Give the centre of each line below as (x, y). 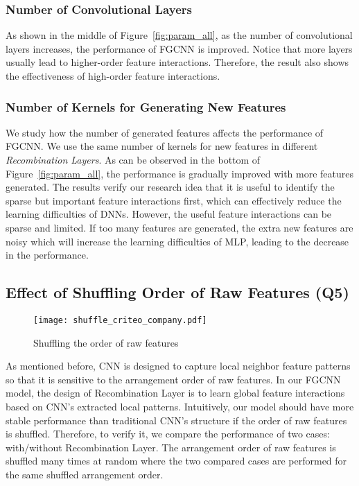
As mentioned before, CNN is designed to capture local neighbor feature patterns (178, 366)
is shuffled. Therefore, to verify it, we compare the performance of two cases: (168, 434)
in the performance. (47, 255)
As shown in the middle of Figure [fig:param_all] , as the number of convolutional (179, 35)
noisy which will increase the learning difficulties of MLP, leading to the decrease (177, 241)
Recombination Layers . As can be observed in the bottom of (133, 159)
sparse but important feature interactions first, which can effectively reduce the (174, 200)
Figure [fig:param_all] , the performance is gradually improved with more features (180, 173)
